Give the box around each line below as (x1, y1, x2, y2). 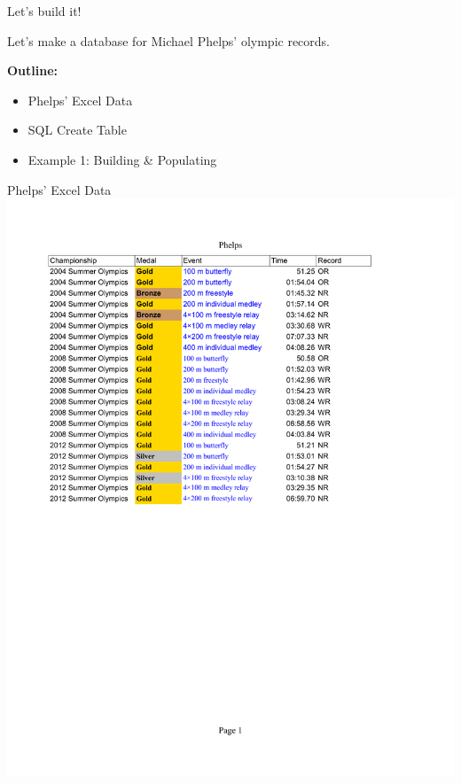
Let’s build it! (7, 2, 82, 19)
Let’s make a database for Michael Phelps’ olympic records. (7, 31, 331, 50)
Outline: (7, 61, 59, 80)
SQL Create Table (27, 120, 127, 139)
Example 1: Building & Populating (27, 150, 217, 168)
